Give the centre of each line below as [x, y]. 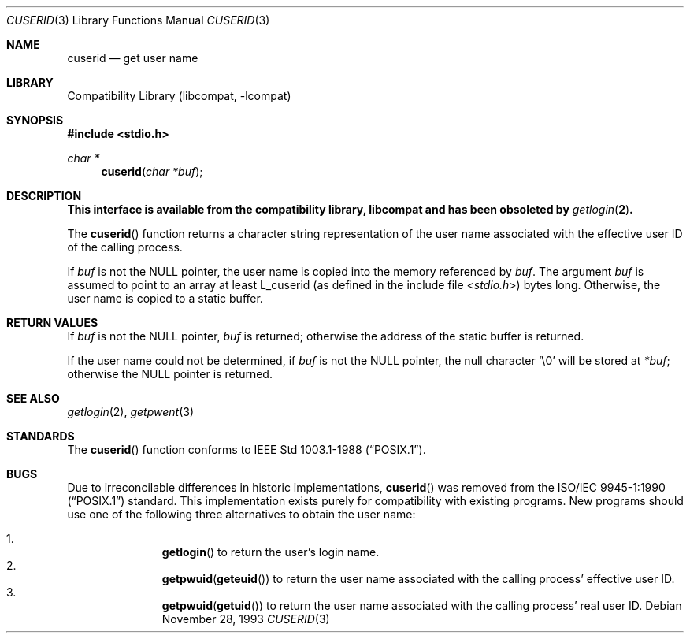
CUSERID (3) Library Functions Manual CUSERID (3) [138, 20]
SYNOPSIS [35, 120]
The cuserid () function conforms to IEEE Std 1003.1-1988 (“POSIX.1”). [247, 450]
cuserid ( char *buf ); [152, 171]
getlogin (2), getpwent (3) [130, 412]
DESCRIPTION [44, 196]
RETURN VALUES [52, 323]
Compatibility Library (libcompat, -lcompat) [179, 96]
